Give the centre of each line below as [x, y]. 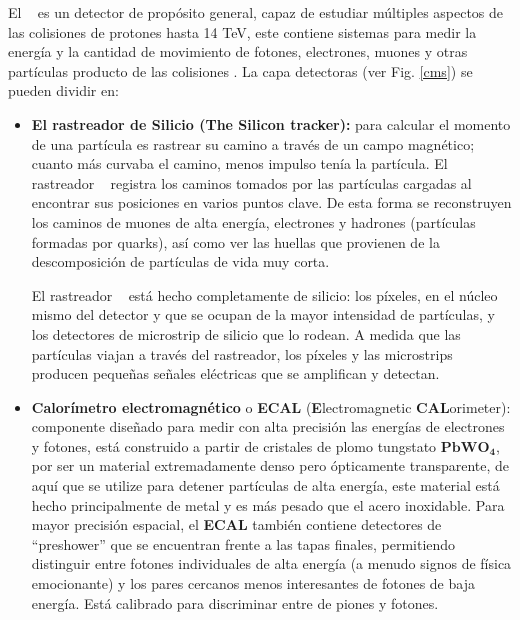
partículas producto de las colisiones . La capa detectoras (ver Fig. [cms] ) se [240, 70]
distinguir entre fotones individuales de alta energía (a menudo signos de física [271, 563]
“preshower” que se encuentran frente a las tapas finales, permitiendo [243, 543]
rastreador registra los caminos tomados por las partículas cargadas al [251, 182]
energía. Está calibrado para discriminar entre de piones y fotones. [235, 602]
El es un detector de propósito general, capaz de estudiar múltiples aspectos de [256, 12]
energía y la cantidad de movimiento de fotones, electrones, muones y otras [238, 51]
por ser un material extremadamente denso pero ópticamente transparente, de [270, 465]
